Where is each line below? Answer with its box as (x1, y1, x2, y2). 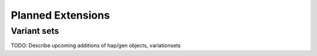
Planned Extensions (11, 9, 110, 22)
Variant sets (11, 26, 59, 36)
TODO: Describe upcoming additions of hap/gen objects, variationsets (11, 42, 181, 49)
